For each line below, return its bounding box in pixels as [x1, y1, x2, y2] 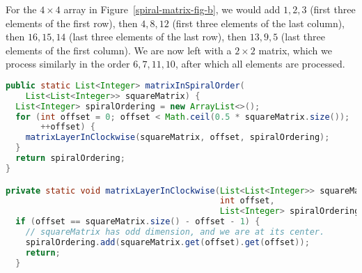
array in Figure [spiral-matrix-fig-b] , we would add [63, 2, 281, 16]
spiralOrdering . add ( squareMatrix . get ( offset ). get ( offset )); [25, 237, 310, 247]
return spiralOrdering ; [15, 153, 125, 164]
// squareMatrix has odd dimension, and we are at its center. [25, 227, 325, 237]
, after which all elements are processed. [175, 56, 345, 71]
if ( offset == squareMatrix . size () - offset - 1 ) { [15, 217, 260, 227]
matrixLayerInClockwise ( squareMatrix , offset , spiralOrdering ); [25, 132, 330, 143]
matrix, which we [258, 42, 332, 57]
